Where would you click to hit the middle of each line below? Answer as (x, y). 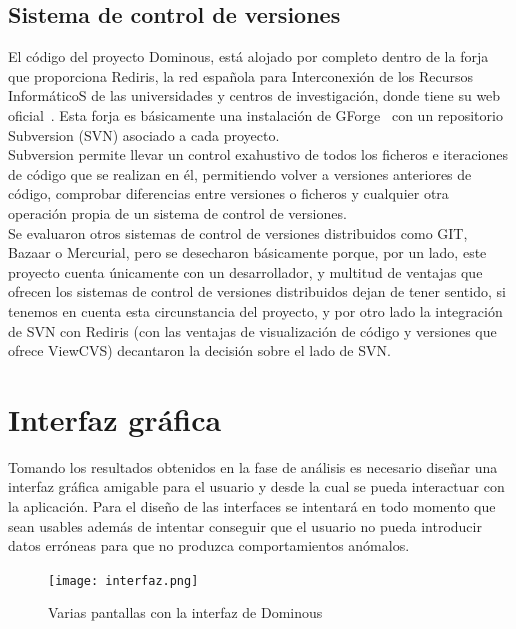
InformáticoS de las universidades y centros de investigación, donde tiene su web (254, 95)
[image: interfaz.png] (123, 580)
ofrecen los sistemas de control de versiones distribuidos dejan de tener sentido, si (257, 291)
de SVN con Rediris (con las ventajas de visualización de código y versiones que (252, 330)
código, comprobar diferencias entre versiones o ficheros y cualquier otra (228, 193)
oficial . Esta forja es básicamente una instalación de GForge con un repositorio (255, 114)
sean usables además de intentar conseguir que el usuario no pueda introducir (245, 525)
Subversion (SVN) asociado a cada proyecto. (144, 134)
